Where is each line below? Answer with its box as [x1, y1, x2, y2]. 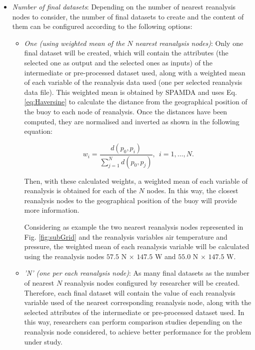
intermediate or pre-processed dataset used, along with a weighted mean [24, 67, 245, 77]
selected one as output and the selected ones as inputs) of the [24, 57, 213, 67]
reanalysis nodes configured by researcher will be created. [64, 277, 240, 288]
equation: [24, 126, 52, 136]
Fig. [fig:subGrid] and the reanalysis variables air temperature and [24, 231, 227, 242]
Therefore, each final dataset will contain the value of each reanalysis [24, 287, 235, 298]
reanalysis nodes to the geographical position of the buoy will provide [24, 195, 237, 205]
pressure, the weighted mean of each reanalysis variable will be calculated [24, 241, 249, 252]
